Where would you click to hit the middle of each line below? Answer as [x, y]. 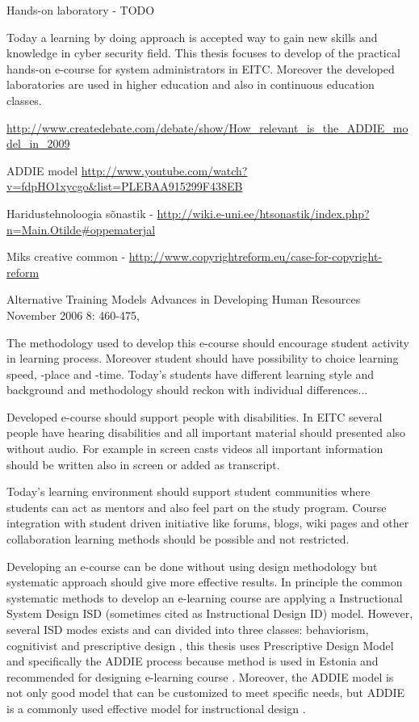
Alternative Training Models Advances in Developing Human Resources [184, 299]
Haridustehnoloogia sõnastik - [80, 213]
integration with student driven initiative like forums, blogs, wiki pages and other [208, 523]
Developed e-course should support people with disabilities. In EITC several [195, 416]
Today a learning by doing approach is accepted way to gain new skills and [192, 37]
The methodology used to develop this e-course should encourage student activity [208, 342]
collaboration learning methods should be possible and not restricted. [178, 539]
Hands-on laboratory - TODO [81, 10]
